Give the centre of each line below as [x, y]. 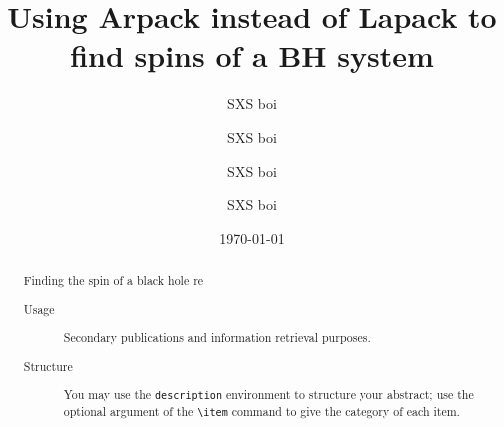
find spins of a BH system [252, 55]
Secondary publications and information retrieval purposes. [217, 337]
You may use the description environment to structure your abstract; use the [268, 394]
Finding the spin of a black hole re [113, 280]
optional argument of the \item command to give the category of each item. [261, 411]
